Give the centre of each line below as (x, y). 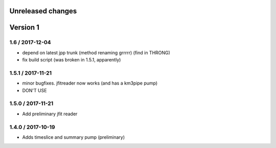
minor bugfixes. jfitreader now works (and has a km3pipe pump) (90, 83)
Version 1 (24, 27)
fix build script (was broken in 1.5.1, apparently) (72, 60)
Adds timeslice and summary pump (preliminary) (74, 137)
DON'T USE (34, 90)
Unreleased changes (43, 11)
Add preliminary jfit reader (50, 114)
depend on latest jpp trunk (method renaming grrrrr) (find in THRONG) (96, 52)
